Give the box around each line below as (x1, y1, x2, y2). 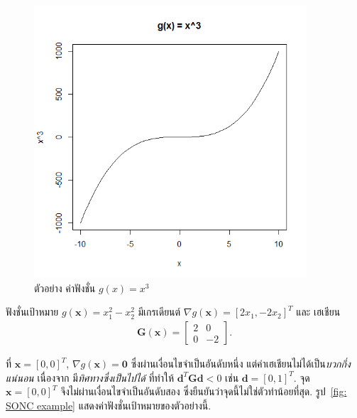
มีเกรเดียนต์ (138, 304, 181, 319)
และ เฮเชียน (296, 304, 341, 319)
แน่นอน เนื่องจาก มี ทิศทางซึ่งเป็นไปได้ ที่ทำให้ (6, 370, 174, 385)
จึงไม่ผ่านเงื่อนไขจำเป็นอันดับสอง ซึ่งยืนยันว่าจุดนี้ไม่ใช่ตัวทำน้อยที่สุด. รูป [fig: (60, 384, 347, 399)
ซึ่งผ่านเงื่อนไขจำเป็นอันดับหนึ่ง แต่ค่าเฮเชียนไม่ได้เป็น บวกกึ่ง (131, 356, 351, 371)
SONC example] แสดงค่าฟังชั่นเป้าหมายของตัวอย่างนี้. (6, 397, 212, 412)
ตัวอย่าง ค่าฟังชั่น (34, 280, 96, 295)
